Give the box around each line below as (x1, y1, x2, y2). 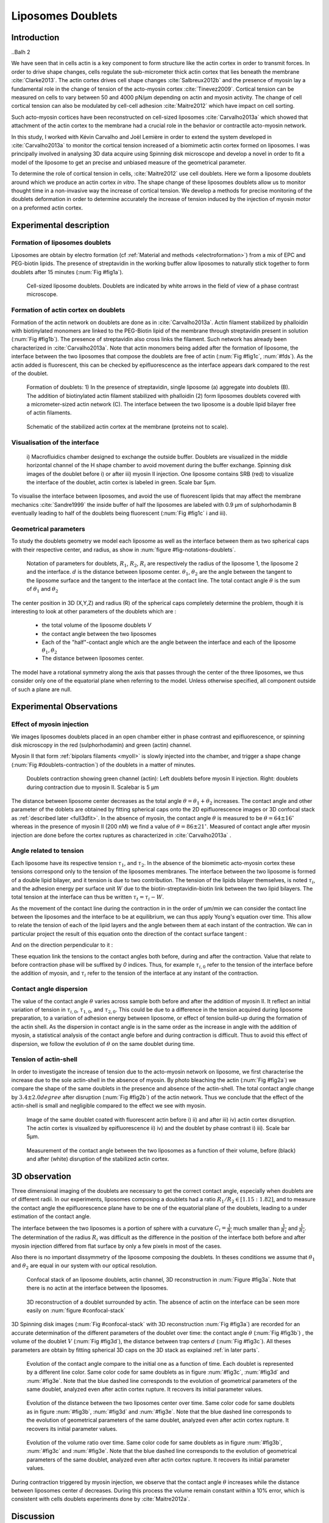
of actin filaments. (26, 409, 72, 417)
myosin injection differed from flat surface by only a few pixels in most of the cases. (11, 1242, 222, 1249)
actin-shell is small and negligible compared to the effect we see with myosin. (11, 1102, 207, 1109)
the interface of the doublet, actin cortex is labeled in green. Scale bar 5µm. (26, 478, 216, 486)
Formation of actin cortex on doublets (11, 306, 126, 314)
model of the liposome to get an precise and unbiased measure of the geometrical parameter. (11, 158, 247, 166)
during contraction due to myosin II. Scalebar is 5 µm (26, 783, 160, 791)
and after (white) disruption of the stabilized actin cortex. (26, 1155, 169, 1163)
